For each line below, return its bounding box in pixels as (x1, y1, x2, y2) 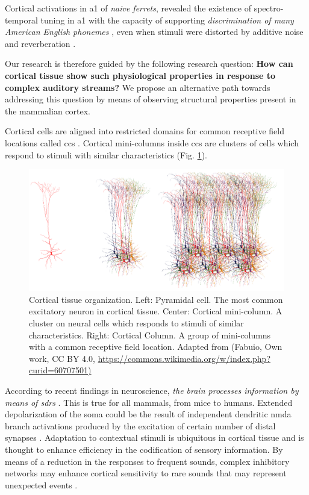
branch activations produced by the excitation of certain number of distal (5, 419, 276, 432)
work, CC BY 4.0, (29, 352, 95, 364)
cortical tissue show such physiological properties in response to (5, 69, 276, 81)
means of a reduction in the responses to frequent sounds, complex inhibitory (5, 455, 290, 467)
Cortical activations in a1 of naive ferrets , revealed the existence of (5, 2, 251, 14)
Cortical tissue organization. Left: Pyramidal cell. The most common (29, 293, 283, 305)
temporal (5, 13, 38, 26)
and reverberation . (5, 37, 76, 49)
